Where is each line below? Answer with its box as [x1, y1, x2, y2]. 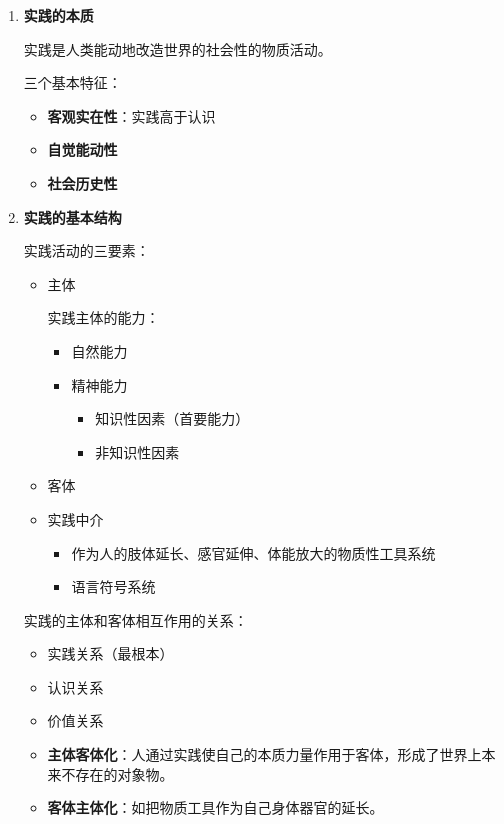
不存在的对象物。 [61, 763, 174, 784]
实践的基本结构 [23, 206, 122, 227]
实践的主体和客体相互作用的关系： [23, 609, 248, 630]
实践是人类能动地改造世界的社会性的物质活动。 [23, 38, 332, 59]
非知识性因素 [95, 441, 180, 462]
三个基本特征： [23, 72, 122, 93]
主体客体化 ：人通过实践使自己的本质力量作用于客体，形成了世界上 [47, 744, 482, 765]
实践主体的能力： [47, 307, 160, 328]
